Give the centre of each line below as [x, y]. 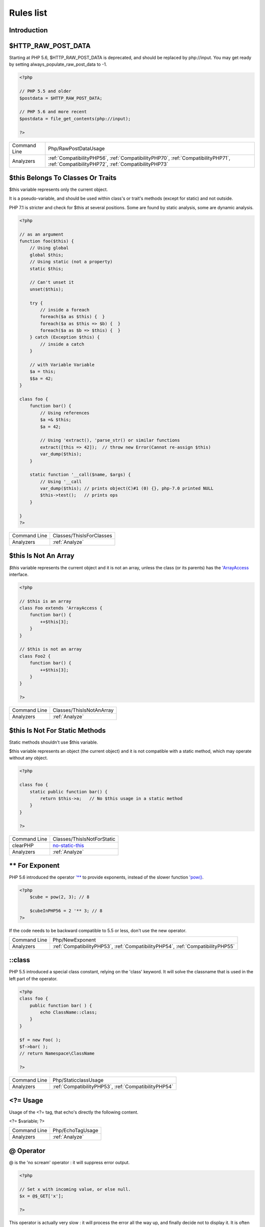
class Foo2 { [35, 656]
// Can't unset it [52, 282]
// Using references [65, 413]
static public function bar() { [69, 792]
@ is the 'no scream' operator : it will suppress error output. [69, 1162]
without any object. [28, 758]
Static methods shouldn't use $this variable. [53, 742]
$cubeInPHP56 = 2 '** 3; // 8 [66, 911]
